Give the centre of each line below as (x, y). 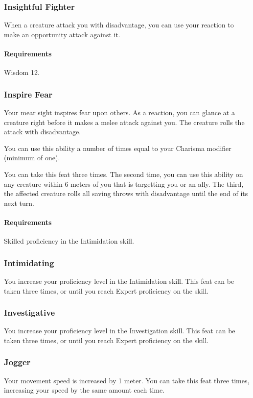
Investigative (30, 312)
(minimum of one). (32, 158)
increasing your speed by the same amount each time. (84, 390)
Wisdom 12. (22, 72)
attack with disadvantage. (43, 132)
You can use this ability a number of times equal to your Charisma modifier (118, 148)
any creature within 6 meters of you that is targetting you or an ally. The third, (124, 184)
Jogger (17, 362)
